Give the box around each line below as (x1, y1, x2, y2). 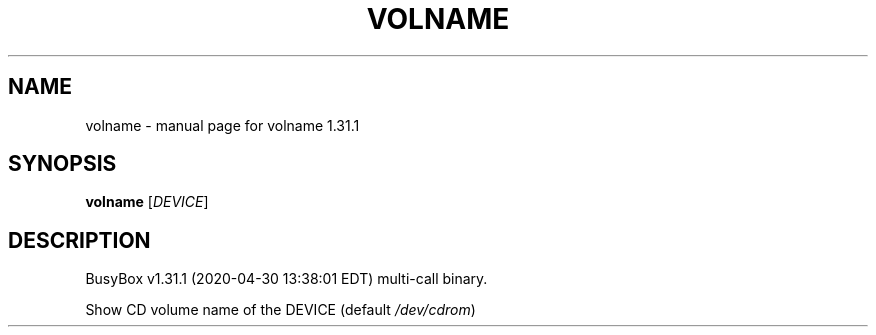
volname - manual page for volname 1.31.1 (85, 116, 360, 134)
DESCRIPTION (8, 227, 151, 253)
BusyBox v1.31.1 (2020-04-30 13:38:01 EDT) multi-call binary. (85, 270, 488, 288)
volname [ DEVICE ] (85, 193, 209, 211)
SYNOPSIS (8, 151, 117, 177)
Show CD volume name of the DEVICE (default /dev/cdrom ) (85, 301, 476, 319)
